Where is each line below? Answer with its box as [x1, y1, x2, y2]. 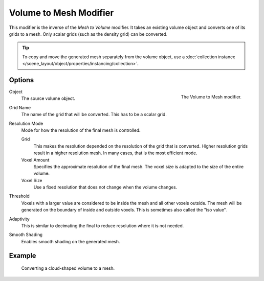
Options [9, 76, 34, 84]
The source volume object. [21, 95, 75, 101]
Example [9, 251, 36, 259]
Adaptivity [9, 216, 30, 222]
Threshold [9, 193, 30, 199]
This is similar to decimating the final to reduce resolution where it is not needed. [21, 223, 184, 229]
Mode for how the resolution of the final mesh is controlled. [21, 127, 141, 133]
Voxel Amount [21, 157, 50, 163]
